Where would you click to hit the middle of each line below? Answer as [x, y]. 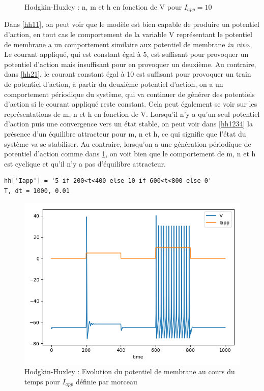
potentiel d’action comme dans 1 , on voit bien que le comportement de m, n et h [130, 154]
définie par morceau [107, 381]
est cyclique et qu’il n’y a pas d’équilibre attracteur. [85, 163]
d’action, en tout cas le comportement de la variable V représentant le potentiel [128, 34]
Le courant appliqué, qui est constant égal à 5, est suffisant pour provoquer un [126, 54]
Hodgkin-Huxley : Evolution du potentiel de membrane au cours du [130, 371]
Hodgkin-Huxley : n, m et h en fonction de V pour [103, 7]
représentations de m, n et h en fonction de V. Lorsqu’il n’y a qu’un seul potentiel [132, 113]
